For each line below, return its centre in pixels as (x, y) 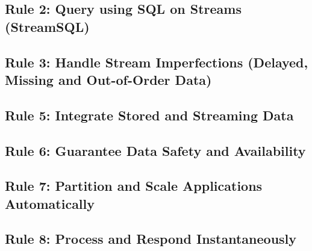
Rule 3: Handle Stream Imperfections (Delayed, (157, 62)
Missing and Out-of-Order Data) (108, 79)
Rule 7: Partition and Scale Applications (134, 186)
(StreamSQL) (47, 26)
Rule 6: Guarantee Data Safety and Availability (155, 150)
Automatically (50, 203)
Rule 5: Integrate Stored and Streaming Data (149, 115)
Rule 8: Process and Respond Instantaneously (151, 239)
